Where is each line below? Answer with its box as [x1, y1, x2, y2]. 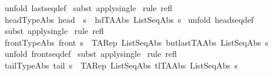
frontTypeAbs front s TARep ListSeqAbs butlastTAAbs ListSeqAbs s [4, 36, 269, 48]
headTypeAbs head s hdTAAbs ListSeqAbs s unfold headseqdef [4, 13, 254, 25]
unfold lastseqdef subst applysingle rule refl [4, 2, 173, 13]
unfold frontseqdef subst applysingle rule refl [4, 47, 177, 60]
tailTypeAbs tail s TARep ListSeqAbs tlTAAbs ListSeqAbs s [4, 59, 238, 71]
